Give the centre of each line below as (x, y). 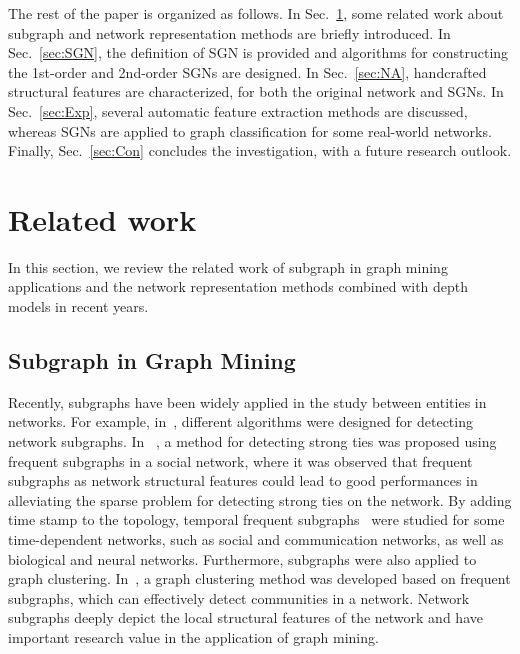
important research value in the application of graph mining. (193, 636)
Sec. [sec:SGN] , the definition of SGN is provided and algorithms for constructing (258, 52)
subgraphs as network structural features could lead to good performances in (243, 480)
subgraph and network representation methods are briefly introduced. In (229, 32)
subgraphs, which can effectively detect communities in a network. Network (239, 597)
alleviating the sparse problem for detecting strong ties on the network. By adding (260, 499)
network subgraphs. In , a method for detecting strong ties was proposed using (252, 441)
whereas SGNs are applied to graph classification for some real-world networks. (250, 130)
